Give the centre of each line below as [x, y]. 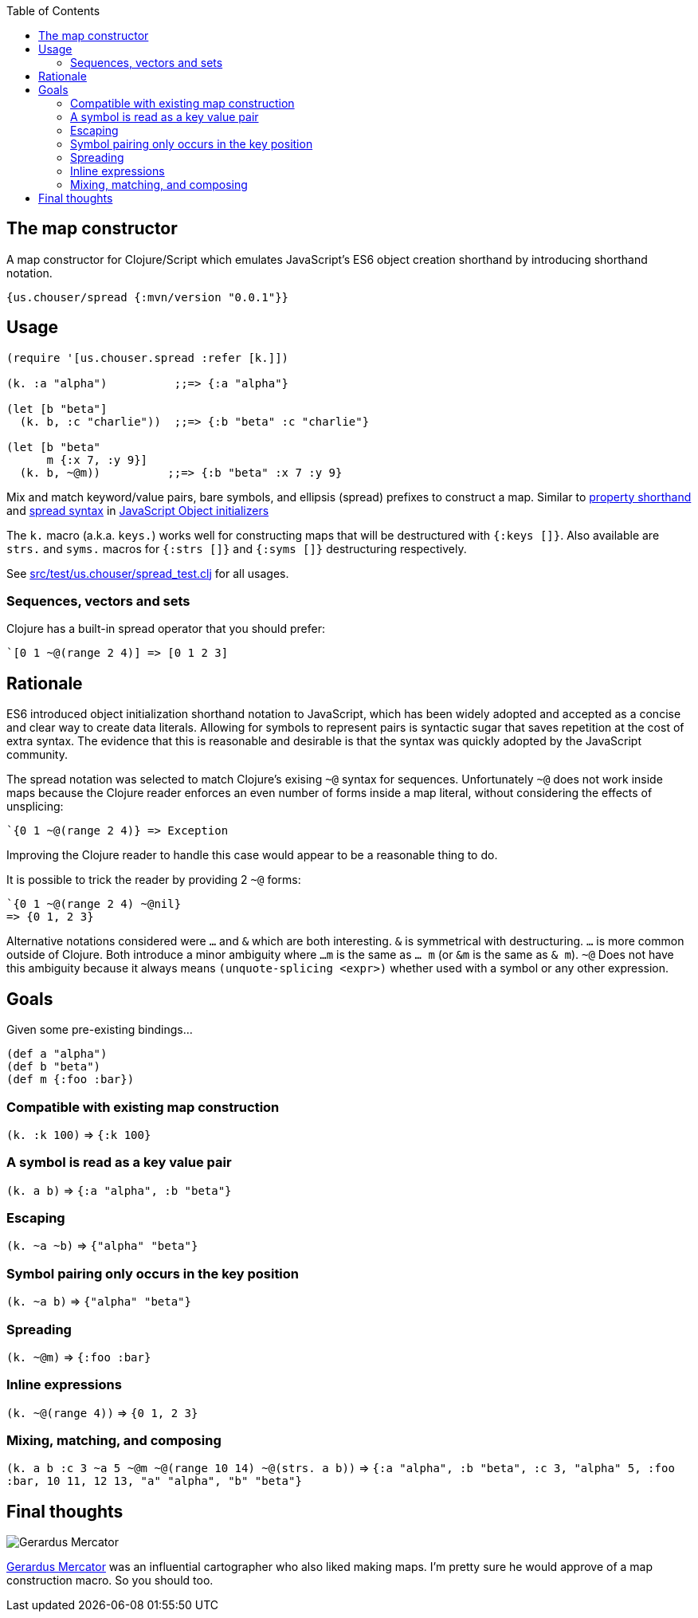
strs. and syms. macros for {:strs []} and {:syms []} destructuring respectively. [237, 548]
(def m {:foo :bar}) [71, 1080]
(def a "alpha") [57, 1054]
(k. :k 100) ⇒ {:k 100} [79, 1134]
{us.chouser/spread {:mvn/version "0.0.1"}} [148, 297]
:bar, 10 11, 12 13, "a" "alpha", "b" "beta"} [154, 1481]
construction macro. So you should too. [110, 1581]
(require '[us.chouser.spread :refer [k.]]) [148, 357]
